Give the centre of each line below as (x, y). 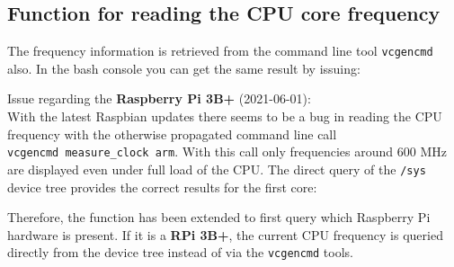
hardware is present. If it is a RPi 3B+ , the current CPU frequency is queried (225, 234)
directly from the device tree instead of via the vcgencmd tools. (180, 252)
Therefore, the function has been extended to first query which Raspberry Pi (219, 217)
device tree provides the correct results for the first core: (162, 187)
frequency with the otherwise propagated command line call (172, 133)
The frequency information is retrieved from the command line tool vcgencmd (220, 51)
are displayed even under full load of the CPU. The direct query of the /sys (217, 169)
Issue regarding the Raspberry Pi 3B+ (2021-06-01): (159, 98)
